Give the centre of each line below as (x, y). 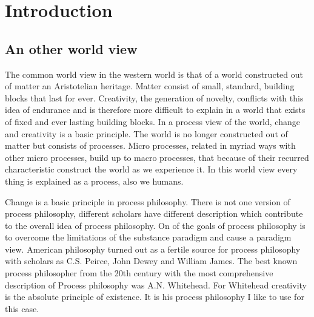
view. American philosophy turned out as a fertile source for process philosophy (153, 249)
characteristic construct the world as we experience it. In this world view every (151, 169)
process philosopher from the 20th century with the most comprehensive (139, 273)
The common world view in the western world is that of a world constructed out (154, 74)
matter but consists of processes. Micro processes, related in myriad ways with (150, 145)
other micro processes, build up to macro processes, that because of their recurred (157, 157)
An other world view (71, 48)
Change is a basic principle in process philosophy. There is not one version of (148, 201)
